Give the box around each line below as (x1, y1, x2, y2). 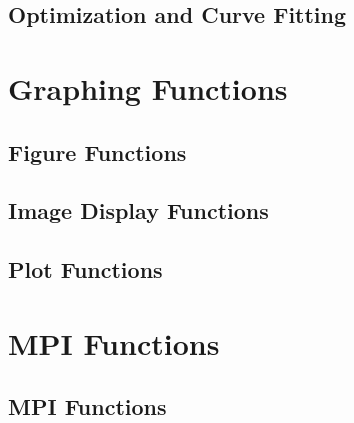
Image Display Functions (8, 195, 269, 226)
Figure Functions (8, 136, 187, 167)
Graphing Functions (8, 67, 288, 108)
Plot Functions (8, 254, 163, 285)
